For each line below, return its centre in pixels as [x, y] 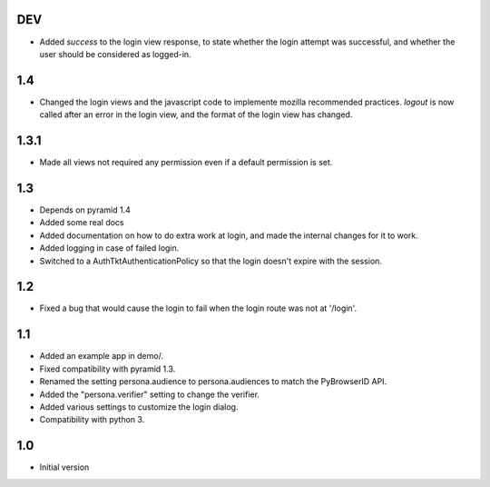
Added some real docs [82, 223]
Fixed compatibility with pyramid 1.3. [108, 369]
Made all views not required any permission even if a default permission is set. [186, 163]
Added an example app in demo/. [101, 356]
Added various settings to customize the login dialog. [139, 407]
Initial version [64, 467]
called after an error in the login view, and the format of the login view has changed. [196, 114]
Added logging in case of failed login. [109, 248]
